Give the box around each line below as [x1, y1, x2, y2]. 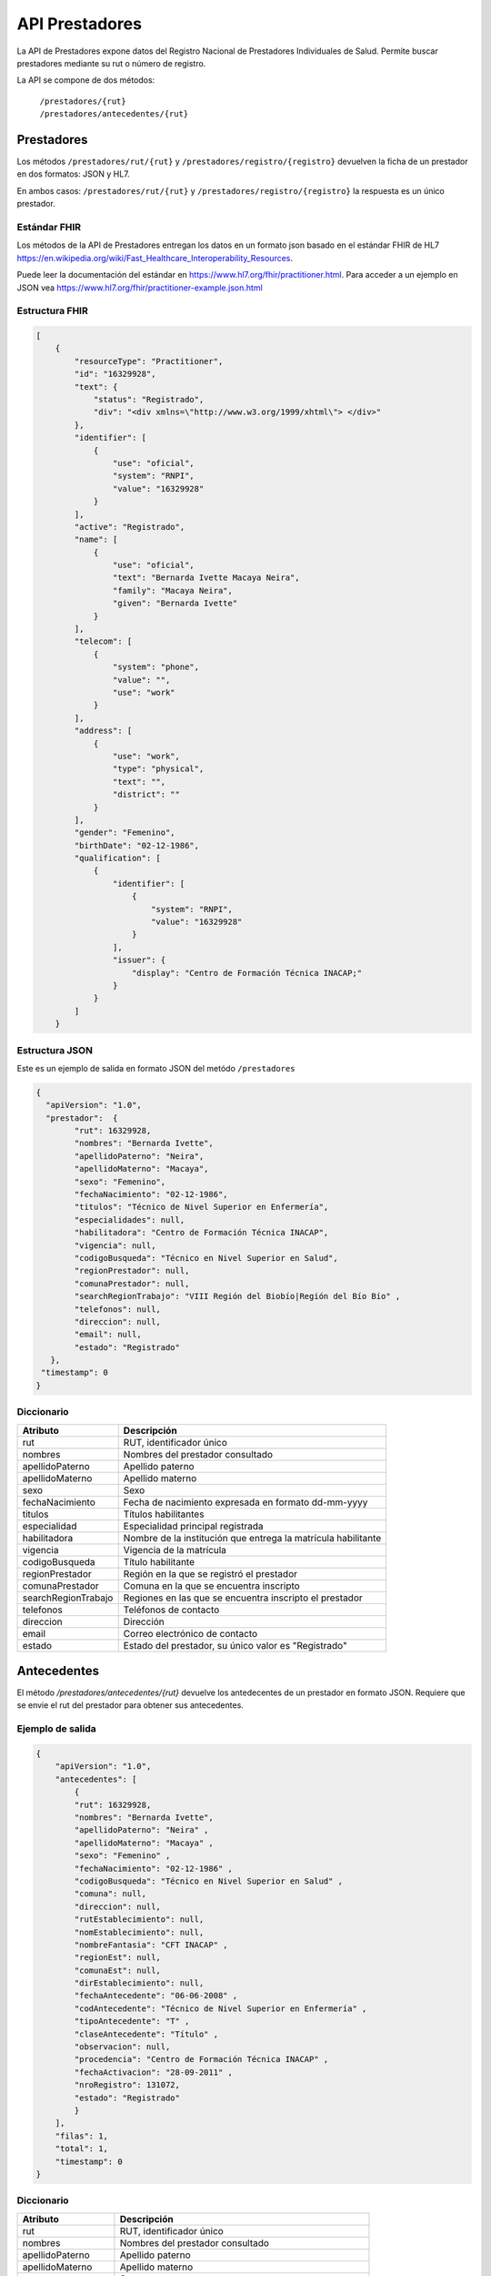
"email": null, [74, 1329, 143, 1340]
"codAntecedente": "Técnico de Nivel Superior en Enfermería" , [74, 2003, 367, 2014]
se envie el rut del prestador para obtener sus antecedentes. [16, 1700, 245, 1711]
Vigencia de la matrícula [123, 1543, 227, 1556]
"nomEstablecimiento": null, [74, 1926, 205, 1937]
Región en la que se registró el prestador [123, 1567, 298, 1580]
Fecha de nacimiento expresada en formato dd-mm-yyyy [123, 1496, 368, 1509]
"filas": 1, [55, 2130, 109, 2141]
